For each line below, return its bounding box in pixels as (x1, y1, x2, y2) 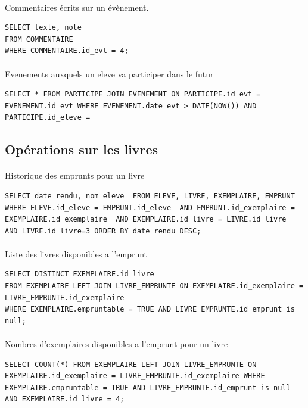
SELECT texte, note (5, 23, 82, 32)
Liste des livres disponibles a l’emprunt (5, 247, 148, 260)
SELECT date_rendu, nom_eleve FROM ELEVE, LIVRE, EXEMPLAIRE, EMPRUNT (5, 191, 295, 200)
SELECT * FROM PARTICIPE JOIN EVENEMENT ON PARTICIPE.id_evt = (5, 90, 261, 99)
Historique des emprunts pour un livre (5, 169, 145, 182)
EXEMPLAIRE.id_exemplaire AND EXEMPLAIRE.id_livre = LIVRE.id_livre (5, 215, 287, 224)
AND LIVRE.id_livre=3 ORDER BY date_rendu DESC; (5, 226, 201, 235)
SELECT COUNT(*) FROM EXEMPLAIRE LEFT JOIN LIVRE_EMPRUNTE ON (5, 360, 257, 369)
